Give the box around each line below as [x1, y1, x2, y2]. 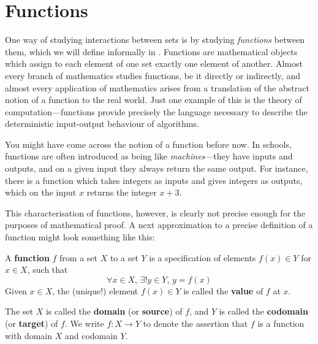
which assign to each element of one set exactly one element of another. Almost [5, 57, 303, 70]
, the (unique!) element [52, 284, 138, 297]
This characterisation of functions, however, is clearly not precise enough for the [5, 206, 306, 219]
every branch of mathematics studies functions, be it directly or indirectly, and [5, 69, 300, 82]
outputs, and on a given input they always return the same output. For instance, [5, 162, 308, 175]
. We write [64, 317, 104, 329]
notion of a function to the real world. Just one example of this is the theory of [5, 93, 302, 106]
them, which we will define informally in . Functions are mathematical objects [5, 45, 298, 58]
